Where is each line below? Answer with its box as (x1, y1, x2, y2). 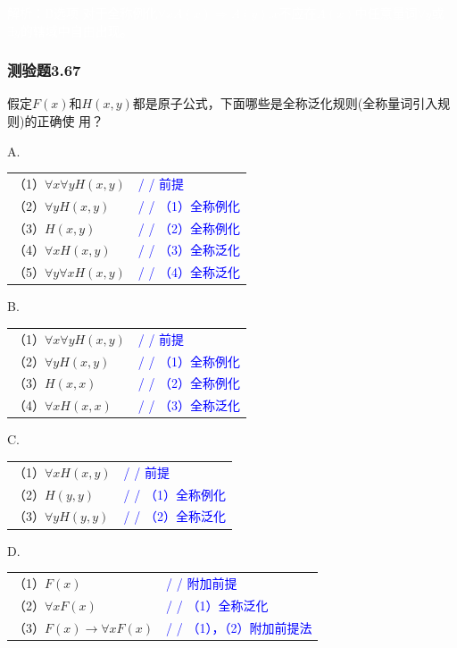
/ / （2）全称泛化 (123, 507, 226, 526)
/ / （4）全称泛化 (137, 263, 241, 282)
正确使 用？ (37, 112, 104, 130)
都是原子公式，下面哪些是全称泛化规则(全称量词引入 (132, 94, 438, 113)
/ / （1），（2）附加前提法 (166, 618, 312, 636)
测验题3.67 (7, 59, 81, 81)
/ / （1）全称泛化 (166, 595, 269, 614)
